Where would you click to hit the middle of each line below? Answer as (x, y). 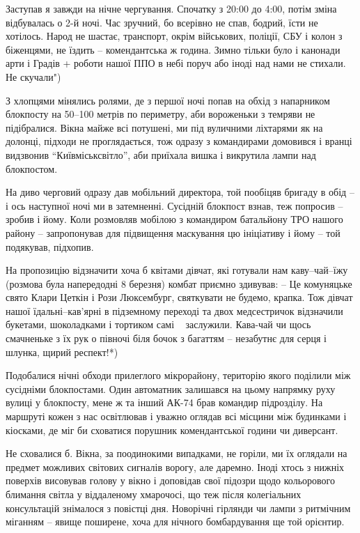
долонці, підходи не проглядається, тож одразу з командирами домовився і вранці (179, 141)
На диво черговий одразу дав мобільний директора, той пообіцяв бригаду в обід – (180, 192)
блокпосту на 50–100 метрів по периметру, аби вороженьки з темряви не (161, 114)
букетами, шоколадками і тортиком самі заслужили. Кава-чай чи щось (158, 324)
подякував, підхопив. (50, 246)
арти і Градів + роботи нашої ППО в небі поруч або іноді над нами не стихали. (176, 63)
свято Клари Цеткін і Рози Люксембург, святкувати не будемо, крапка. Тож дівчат (179, 297)
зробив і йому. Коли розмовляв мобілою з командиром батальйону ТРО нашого (174, 219)
